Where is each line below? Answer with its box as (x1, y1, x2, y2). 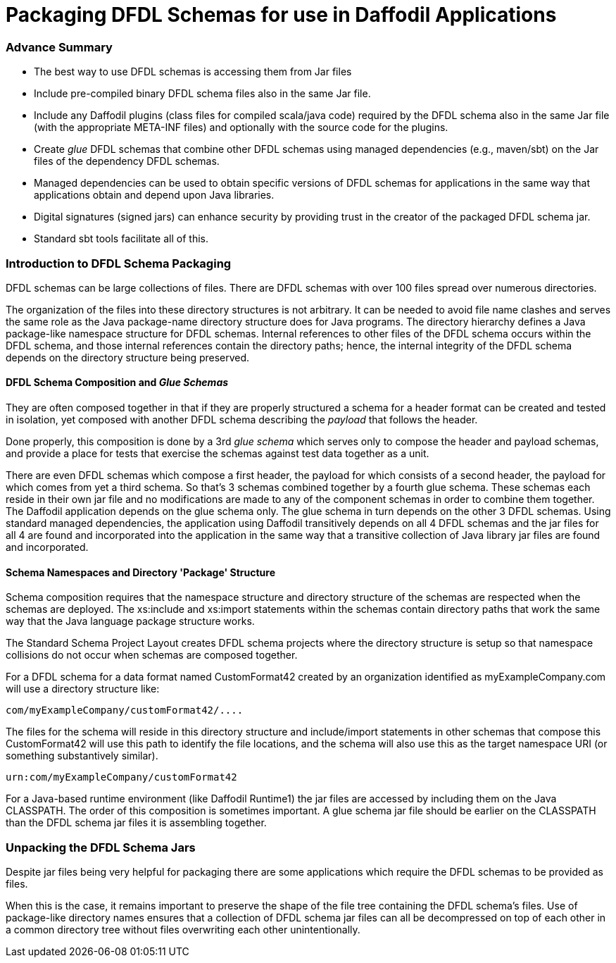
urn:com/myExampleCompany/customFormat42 (6, 771, 237, 783)
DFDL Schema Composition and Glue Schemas (6, 376, 229, 389)
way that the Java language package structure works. (6, 615, 255, 628)
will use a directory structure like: (6, 683, 160, 695)
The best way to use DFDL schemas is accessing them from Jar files (34, 66, 352, 78)
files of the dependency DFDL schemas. (34, 155, 220, 168)
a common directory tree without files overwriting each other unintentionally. (6, 924, 360, 936)
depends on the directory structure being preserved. (6, 351, 250, 364)
